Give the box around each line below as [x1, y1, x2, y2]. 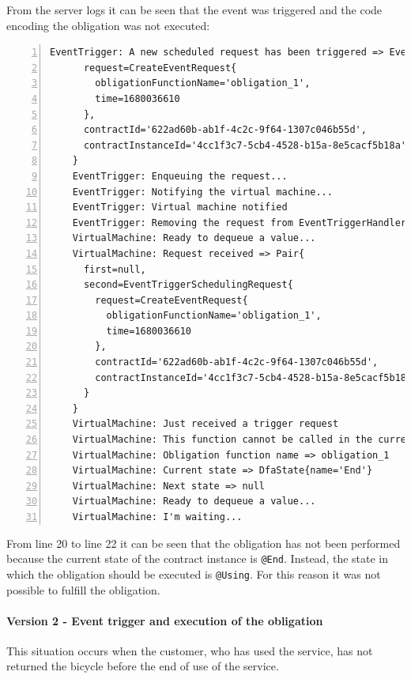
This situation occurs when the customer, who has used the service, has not [6, 642, 373, 658]
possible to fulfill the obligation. [6, 581, 160, 598]
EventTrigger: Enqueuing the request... [72, 170, 288, 182]
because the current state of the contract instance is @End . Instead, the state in [6, 550, 389, 567]
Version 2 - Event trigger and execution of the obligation [6, 612, 323, 628]
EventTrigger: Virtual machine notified [72, 202, 288, 213]
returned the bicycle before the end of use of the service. [6, 658, 279, 674]
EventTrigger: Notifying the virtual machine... [72, 186, 333, 198]
